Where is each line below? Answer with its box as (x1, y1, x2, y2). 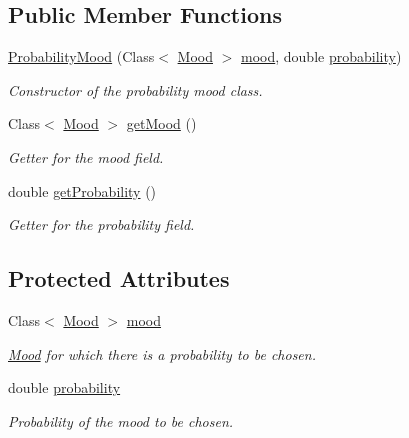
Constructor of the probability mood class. (8, 79, 263, 100)
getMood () (126, 113, 197, 134)
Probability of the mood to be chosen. (8, 410, 234, 431)
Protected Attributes (8, 263, 230, 294)
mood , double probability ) (241, 46, 402, 67)
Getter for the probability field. (8, 214, 195, 235)
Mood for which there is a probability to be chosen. (8, 343, 316, 364)
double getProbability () (8, 180, 157, 201)
